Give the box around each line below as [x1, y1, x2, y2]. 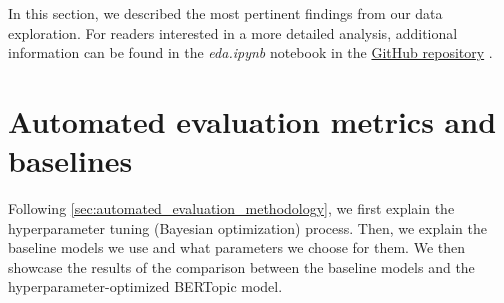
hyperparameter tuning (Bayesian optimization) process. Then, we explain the [8, 217, 487, 238]
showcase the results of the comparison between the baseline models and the [8, 256, 475, 277]
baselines [8, 140, 133, 181]
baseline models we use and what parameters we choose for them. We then [8, 237, 465, 258]
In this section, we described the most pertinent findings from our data [8, 3, 443, 23]
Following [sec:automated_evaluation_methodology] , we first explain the [8, 198, 455, 219]
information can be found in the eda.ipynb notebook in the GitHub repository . [8, 42, 493, 63]
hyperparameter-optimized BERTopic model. [8, 276, 283, 297]
